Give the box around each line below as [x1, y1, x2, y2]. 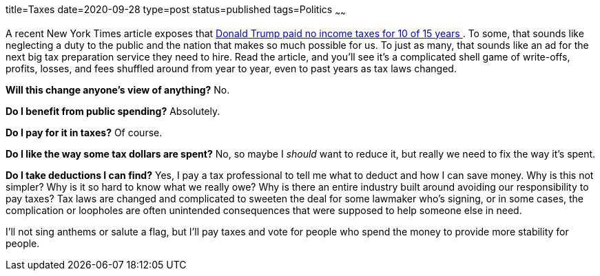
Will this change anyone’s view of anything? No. [6, 83, 230, 96]
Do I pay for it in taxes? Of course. [6, 126, 163, 138]
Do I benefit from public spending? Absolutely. [6, 105, 220, 117]
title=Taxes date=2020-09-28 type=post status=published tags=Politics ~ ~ [6, 3, 346, 18]
